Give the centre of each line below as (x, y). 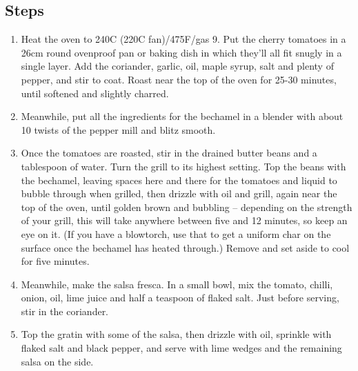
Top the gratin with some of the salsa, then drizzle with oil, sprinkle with (176, 334)
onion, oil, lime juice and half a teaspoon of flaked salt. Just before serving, (180, 298)
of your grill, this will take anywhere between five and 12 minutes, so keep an (184, 220)
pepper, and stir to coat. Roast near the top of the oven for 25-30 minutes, (179, 79)
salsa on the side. (57, 361)
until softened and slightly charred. (95, 93)
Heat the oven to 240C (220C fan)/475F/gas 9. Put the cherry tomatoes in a (183, 39)
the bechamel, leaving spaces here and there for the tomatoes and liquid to (179, 180)
